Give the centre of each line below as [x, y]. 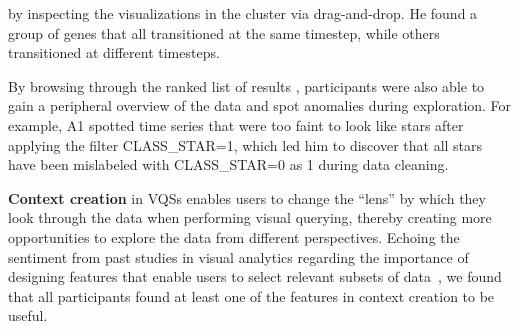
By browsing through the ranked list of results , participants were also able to [246, 85]
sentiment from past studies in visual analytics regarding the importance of [238, 256]
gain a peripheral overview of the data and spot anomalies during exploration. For [260, 105]
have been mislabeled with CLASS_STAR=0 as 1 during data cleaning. [228, 164]
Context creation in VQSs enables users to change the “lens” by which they [247, 197]
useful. [28, 315]
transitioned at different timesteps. [114, 52]
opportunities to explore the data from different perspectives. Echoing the [234, 236]
